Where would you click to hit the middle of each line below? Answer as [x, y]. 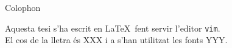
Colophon [23, 7]
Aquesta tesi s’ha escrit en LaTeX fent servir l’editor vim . [113, 28]
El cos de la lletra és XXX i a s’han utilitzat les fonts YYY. [116, 40]
